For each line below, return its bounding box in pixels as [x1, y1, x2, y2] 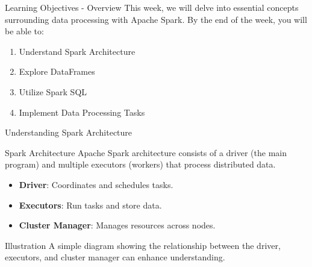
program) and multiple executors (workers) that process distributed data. [5, 158, 276, 171]
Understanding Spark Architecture [5, 126, 133, 139]
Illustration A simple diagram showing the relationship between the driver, [5, 239, 281, 251]
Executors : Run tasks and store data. [19, 198, 162, 211]
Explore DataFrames [19, 65, 95, 78]
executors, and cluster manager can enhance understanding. [5, 251, 225, 263]
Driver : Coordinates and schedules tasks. [19, 178, 173, 190]
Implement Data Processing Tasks [19, 105, 145, 118]
